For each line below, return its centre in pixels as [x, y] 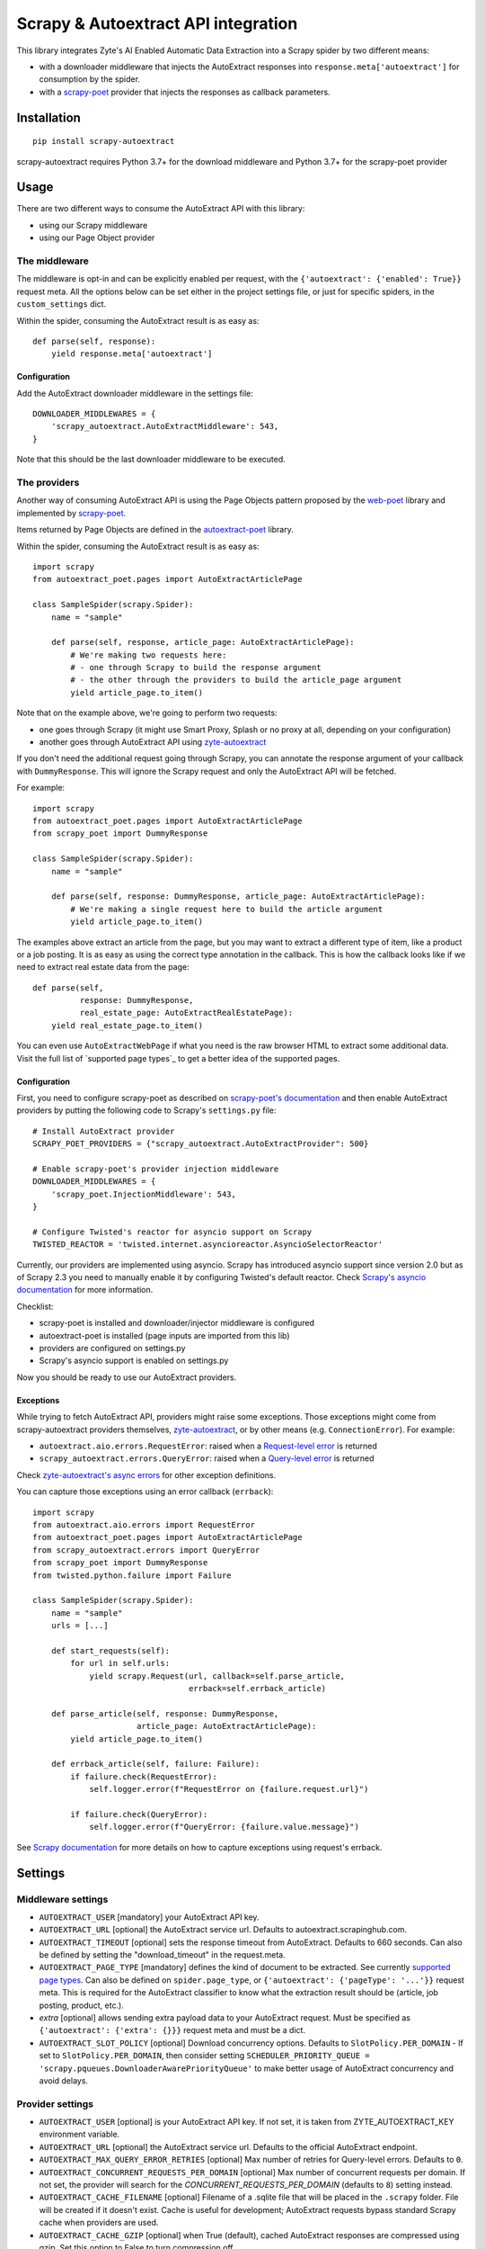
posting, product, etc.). [82, 2005]
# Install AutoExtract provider [104, 1131]
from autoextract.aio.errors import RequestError [144, 1524]
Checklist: [35, 1306]
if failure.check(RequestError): [144, 1776]
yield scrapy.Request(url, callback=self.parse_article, [217, 1676]
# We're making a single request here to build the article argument [227, 909]
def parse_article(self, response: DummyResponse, [165, 1713]
